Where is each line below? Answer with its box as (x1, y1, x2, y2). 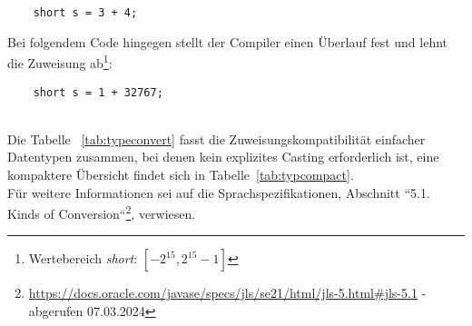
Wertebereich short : (28, 249, 138, 268)
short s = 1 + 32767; (33, 85, 163, 99)
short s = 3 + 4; (33, 6, 138, 19)
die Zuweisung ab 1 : (7, 51, 113, 72)
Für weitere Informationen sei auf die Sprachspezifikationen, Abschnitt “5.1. (7, 183, 430, 202)
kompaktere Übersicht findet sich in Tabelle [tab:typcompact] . (7, 164, 354, 183)
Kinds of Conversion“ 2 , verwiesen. (7, 202, 196, 222)
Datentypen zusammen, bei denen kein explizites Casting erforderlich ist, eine (7, 147, 439, 166)
